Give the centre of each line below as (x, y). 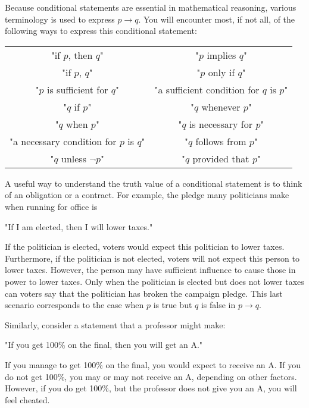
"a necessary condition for (63, 141)
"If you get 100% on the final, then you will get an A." (104, 345)
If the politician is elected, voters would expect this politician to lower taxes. (145, 247)
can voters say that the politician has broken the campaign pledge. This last (144, 293)
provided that (221, 158)
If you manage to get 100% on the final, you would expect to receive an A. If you (153, 364)
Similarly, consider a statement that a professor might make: (115, 324)
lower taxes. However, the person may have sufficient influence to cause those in (150, 270)
